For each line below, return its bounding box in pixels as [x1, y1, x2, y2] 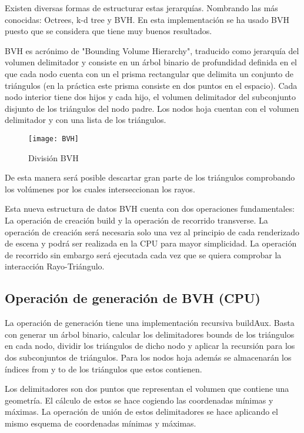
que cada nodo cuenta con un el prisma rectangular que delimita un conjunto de [5, 67, 293, 79]
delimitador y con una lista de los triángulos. [5, 114, 166, 126]
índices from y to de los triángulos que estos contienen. [5, 362, 202, 375]
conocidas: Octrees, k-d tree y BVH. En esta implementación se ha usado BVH [5, 13, 289, 25]
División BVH [28, 151, 79, 164]
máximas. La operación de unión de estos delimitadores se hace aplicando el [5, 405, 278, 418]
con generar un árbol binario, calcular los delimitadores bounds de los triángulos [5, 328, 295, 340]
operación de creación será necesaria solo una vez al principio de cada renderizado [5, 225, 299, 238]
